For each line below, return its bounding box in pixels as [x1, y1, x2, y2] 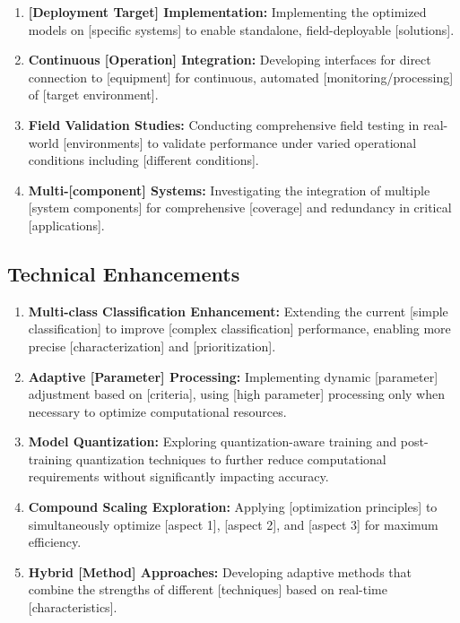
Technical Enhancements [7, 259, 240, 287]
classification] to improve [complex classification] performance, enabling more [28, 319, 451, 338]
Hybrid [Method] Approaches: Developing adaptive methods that [28, 562, 412, 581]
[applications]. [28, 215, 105, 234]
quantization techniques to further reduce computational [75, 449, 386, 468]
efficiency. [28, 532, 82, 551]
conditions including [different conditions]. [28, 151, 259, 169]
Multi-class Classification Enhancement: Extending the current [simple [28, 301, 448, 320]
